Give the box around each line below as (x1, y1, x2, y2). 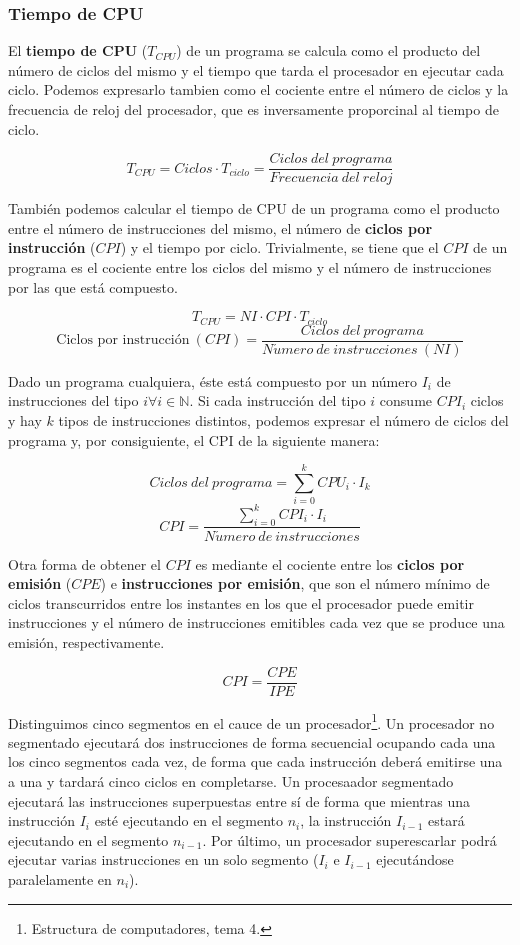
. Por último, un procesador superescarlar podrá (202, 829, 497, 850)
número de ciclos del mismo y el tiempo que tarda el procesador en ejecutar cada (8, 59, 504, 80)
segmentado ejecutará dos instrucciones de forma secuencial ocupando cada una (8, 731, 496, 752)
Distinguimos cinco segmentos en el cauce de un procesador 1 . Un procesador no (8, 709, 495, 733)
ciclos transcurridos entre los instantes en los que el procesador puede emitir (8, 592, 474, 613)
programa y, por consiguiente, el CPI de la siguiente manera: (8, 429, 380, 450)
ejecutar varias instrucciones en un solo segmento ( (8, 849, 319, 870)
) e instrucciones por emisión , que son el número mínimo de (100, 573, 490, 594)
